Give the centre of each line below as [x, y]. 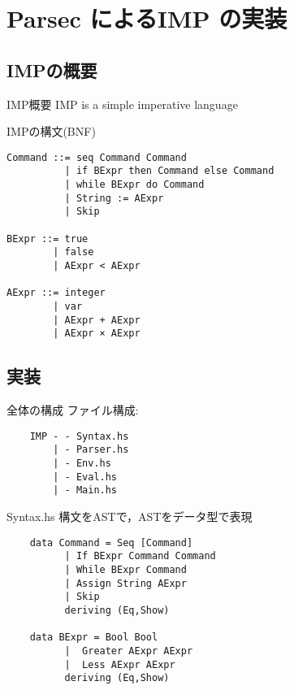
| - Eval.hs [85, 477]
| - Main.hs [85, 490]
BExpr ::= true [48, 239]
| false [73, 252]
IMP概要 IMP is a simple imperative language [122, 104]
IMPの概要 [52, 69]
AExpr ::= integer [56, 293]
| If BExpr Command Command [140, 556]
